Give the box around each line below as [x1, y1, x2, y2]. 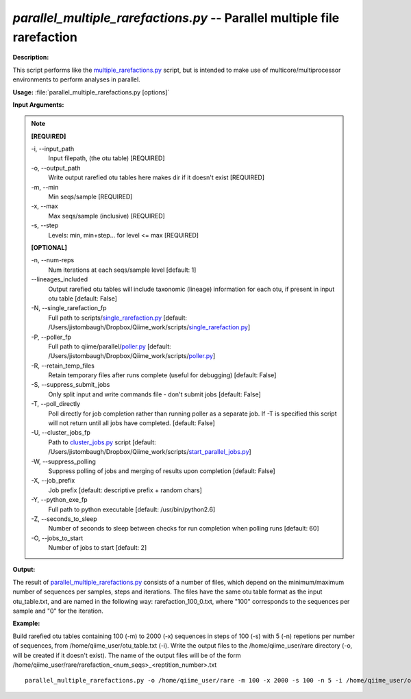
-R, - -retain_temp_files [31, 361, 95, 370]
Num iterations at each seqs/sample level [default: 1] [48, 266, 197, 274]
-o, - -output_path [31, 164, 81, 172]
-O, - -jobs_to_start [31, 534, 84, 542]
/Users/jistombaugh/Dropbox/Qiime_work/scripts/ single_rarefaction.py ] [48, 323, 251, 331]
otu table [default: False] [48, 294, 118, 303]
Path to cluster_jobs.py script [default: [48, 438, 157, 446]
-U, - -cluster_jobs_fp [31, 429, 90, 437]
